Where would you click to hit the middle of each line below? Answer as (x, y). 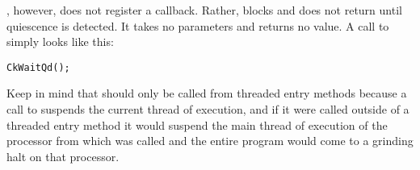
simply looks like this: (60, 41)
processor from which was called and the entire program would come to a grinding (210, 141)
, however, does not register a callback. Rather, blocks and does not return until (204, 10)
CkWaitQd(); (38, 67)
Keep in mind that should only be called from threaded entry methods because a (207, 93)
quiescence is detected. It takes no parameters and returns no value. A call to (198, 25)
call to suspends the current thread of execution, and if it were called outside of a (208, 109)
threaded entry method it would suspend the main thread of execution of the (197, 124)
